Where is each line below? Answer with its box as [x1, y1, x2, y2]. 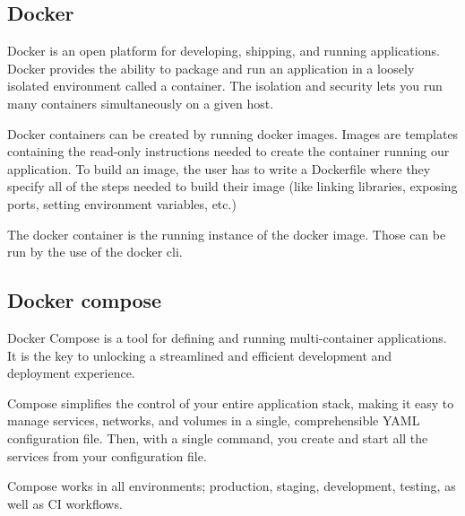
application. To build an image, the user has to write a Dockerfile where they [7, 159, 431, 178]
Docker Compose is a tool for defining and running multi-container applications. [7, 328, 447, 346]
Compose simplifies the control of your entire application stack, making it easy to [7, 393, 454, 412]
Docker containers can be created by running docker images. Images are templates [7, 124, 459, 143]
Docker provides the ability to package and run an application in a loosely [7, 58, 415, 77]
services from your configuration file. [7, 446, 207, 465]
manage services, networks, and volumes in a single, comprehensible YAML [7, 411, 420, 430]
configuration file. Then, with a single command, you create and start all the [7, 428, 428, 447]
